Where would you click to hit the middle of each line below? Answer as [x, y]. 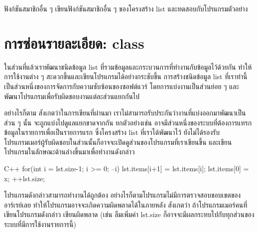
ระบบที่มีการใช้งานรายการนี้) [40, 224]
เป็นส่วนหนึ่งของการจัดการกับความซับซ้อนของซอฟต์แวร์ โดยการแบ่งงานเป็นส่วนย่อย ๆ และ [122, 86]
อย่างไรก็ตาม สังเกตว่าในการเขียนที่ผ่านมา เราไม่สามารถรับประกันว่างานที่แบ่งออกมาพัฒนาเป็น [125, 113]
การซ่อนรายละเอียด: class [74, 43]
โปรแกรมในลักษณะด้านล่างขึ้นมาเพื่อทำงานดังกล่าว [69, 152]
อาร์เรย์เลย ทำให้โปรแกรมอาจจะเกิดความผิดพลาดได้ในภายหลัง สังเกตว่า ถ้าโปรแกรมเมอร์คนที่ [126, 204]
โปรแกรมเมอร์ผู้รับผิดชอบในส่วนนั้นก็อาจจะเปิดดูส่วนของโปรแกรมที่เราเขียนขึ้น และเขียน [118, 142]
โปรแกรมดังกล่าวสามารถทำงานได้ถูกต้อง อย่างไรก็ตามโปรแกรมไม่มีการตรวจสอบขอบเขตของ [123, 195]
